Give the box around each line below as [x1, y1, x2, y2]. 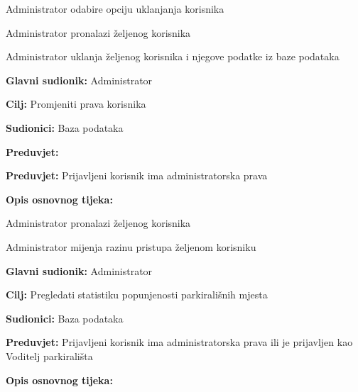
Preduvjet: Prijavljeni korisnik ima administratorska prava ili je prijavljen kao [6, 335, 353, 349]
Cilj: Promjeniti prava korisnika [6, 96, 146, 111]
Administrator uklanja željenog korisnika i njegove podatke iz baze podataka [6, 49, 340, 64]
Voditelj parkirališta [6, 348, 93, 363]
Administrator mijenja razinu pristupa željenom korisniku [6, 239, 256, 254]
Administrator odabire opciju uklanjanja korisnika [6, 1, 224, 16]
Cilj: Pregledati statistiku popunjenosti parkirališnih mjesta [6, 287, 268, 302]
